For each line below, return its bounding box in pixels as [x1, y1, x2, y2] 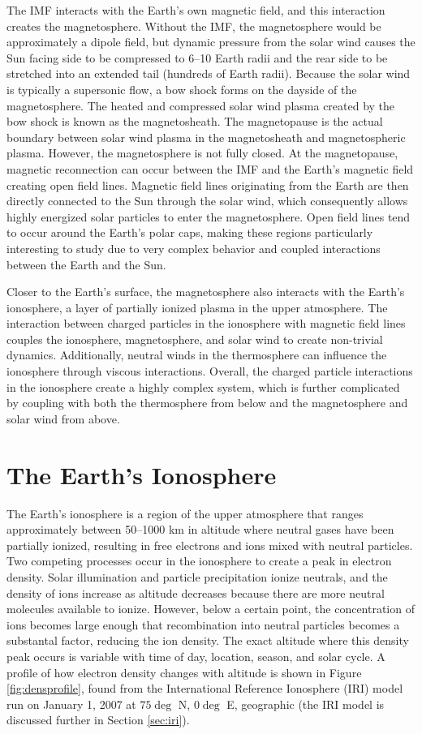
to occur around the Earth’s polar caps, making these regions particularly [6, 224, 373, 241]
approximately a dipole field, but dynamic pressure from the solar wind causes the [6, 33, 416, 50]
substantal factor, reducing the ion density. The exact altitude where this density [6, 632, 409, 649]
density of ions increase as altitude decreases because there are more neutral [6, 584, 385, 601]
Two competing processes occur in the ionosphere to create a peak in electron [6, 552, 392, 569]
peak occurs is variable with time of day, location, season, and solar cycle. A [6, 647, 385, 664]
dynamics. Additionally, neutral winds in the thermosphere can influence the [6, 346, 387, 363]
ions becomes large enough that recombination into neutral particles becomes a [6, 616, 400, 633]
